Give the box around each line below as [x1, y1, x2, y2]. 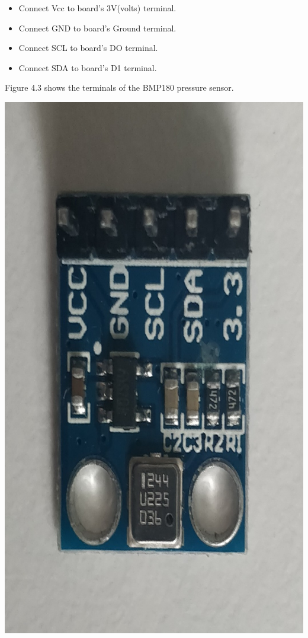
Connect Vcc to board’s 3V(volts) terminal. [18, 2, 177, 14]
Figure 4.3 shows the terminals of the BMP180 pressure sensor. [5, 81, 234, 94]
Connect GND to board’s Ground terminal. [18, 21, 177, 34]
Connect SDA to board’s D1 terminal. [18, 61, 157, 74]
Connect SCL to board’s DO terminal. [18, 42, 158, 54]
